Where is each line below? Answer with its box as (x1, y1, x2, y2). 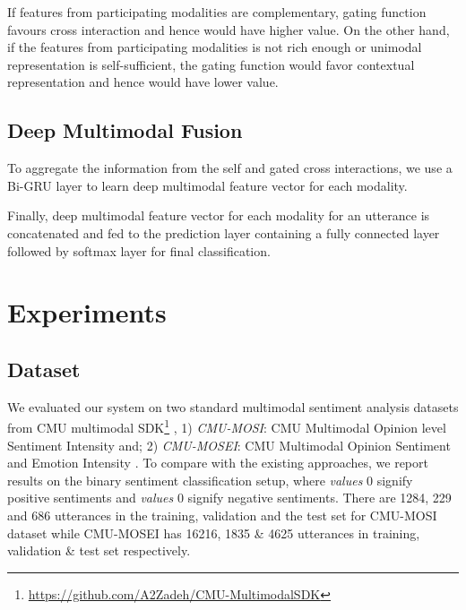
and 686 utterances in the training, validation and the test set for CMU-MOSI (7, 505, 437, 524)
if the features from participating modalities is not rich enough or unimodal (7, 38, 422, 56)
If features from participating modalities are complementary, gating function (7, 3, 427, 21)
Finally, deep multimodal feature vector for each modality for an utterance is (7, 206, 430, 225)
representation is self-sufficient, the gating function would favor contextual (7, 55, 415, 73)
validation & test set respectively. (7, 541, 191, 560)
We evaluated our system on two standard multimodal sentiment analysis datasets (7, 397, 459, 416)
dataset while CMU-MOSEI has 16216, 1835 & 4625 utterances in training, (7, 523, 420, 542)
